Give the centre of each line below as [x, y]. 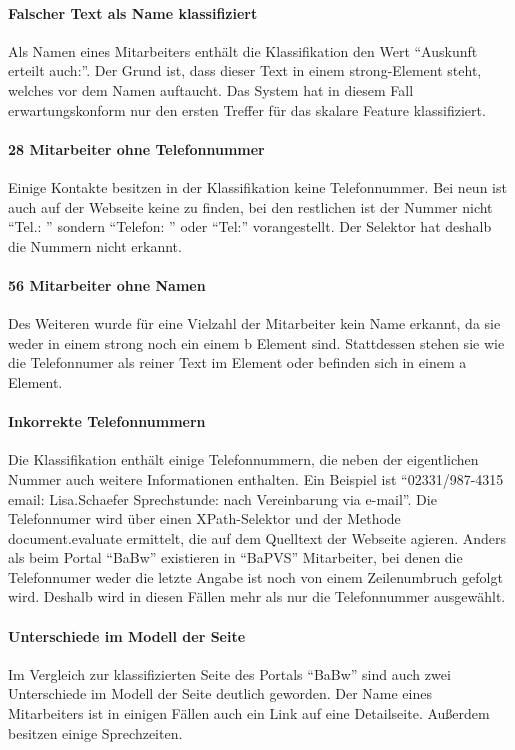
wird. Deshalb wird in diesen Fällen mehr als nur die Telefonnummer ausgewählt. [257, 596]
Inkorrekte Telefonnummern [107, 421]
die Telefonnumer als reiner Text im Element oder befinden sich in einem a [237, 362]
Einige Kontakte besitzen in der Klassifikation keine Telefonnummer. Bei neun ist [257, 186]
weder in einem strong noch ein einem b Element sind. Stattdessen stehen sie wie [256, 342]
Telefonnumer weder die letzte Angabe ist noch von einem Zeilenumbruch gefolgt [255, 576]
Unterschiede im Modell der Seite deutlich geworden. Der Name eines [220, 693]
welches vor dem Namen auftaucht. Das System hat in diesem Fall [211, 89]
